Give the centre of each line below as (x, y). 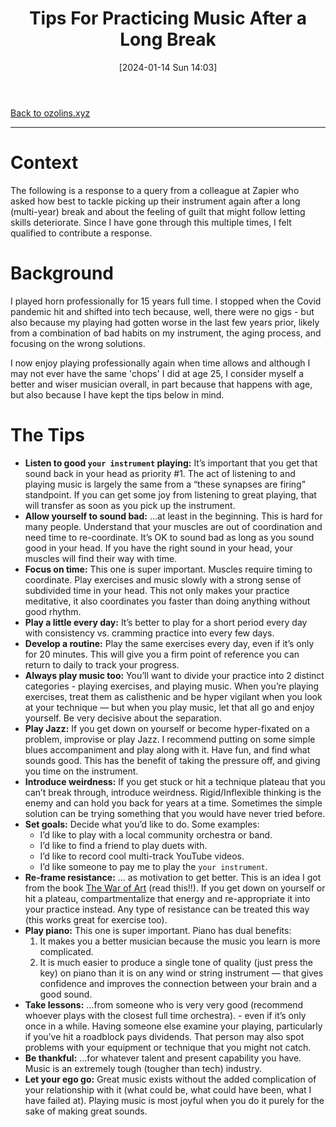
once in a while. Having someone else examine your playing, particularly (173, 1026)
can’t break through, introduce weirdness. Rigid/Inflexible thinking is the (173, 792)
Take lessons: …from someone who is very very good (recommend (164, 1004)
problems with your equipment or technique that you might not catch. (168, 1047)
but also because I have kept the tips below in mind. (117, 394)
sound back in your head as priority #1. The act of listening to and (160, 473)
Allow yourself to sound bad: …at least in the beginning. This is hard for (173, 516)
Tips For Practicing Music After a (168, 18)
